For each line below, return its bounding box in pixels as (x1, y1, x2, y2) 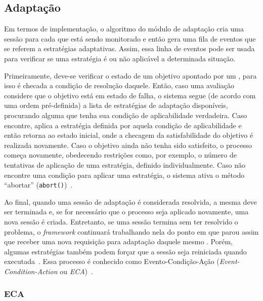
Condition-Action (4, 266, 58, 276)
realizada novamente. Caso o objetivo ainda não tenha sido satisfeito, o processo (4, 139, 252, 150)
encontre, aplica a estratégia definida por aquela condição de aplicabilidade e (4, 120, 242, 130)
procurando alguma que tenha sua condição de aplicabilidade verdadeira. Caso (4, 109, 247, 120)
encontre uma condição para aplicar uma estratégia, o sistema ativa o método (4, 169, 245, 180)
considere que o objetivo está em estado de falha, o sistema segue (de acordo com (4, 90, 256, 100)
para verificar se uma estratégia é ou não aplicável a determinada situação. (4, 53, 236, 63)
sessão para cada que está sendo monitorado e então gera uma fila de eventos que (4, 33, 256, 44)
